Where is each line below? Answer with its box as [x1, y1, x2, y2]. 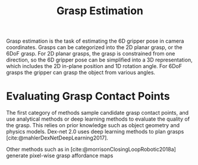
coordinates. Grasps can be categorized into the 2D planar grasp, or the [6, 44, 183, 51]
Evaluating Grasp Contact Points [6, 90, 171, 103]
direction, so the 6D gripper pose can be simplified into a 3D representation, [6, 56, 193, 63]
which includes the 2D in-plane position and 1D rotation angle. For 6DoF [6, 63, 183, 70]
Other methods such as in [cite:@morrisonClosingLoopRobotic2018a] [6, 146, 177, 153]
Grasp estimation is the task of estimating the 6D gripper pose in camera [6, 37, 184, 45]
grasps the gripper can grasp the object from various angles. [6, 69, 156, 76]
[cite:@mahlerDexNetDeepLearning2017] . [6, 134, 109, 141]
